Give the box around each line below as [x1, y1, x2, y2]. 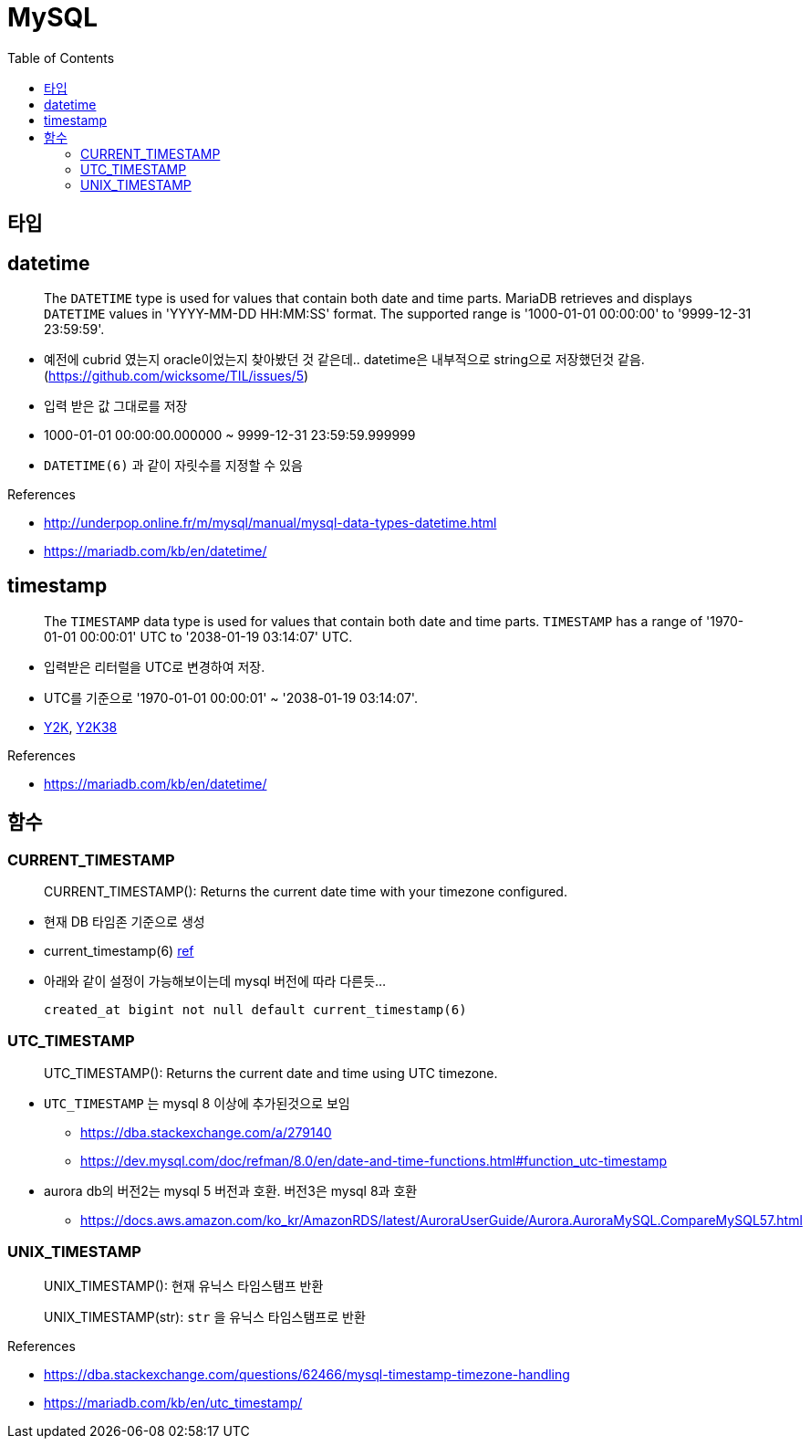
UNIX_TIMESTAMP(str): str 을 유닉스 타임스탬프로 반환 [44, 1308, 366, 1325]
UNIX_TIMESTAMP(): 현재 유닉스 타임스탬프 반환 [44, 1277, 324, 1294]
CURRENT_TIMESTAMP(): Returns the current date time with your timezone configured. [44, 884, 567, 900]
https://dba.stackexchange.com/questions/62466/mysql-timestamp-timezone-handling [44, 1366, 570, 1382]
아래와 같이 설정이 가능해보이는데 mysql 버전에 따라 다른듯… [44, 973, 387, 990]
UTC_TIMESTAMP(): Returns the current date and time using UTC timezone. [44, 1064, 498, 1081]
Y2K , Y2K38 [44, 718, 118, 735]
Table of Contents [7, 49, 115, 66]
